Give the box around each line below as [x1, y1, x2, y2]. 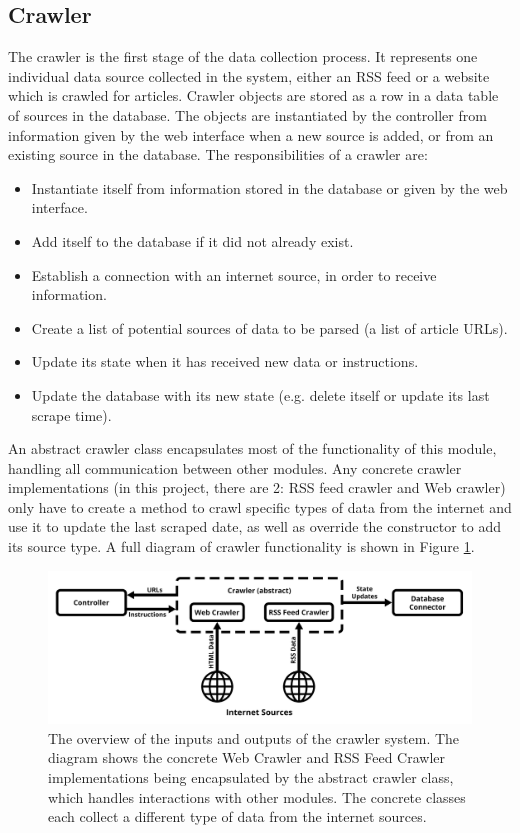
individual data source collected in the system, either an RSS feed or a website [8, 65, 490, 86]
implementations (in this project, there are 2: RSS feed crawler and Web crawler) [8, 477, 506, 498]
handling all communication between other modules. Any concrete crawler [8, 457, 462, 478]
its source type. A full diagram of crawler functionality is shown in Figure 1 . [8, 536, 475, 557]
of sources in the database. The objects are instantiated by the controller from [8, 104, 487, 125]
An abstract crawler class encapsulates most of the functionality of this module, [8, 438, 497, 459]
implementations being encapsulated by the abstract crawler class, [48, 767, 454, 788]
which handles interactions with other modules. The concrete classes [48, 786, 466, 807]
